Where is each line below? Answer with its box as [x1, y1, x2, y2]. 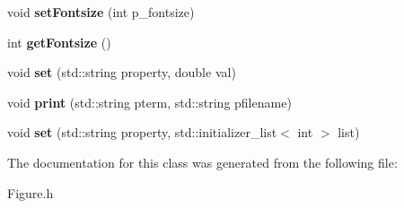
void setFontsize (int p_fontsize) [7, 3, 195, 21]
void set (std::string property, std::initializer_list [7, 123, 277, 142]
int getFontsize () [7, 32, 111, 51]
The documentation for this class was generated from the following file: [7, 152, 398, 171]
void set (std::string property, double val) [7, 63, 236, 82]
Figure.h [7, 183, 54, 202]
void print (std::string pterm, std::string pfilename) [7, 92, 292, 111]
